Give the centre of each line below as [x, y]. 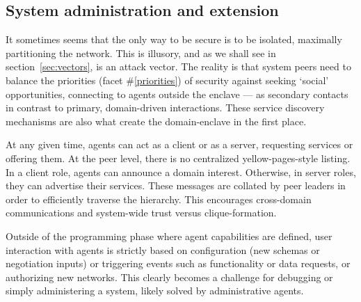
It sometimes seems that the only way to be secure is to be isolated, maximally [174, 39]
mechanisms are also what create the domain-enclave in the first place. [156, 121]
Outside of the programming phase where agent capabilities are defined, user [169, 236]
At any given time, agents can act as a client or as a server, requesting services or [179, 144]
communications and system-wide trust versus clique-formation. [141, 213]
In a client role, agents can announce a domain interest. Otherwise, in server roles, [181, 172]
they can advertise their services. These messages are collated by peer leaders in [176, 185]
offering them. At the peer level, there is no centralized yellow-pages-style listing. [178, 158]
